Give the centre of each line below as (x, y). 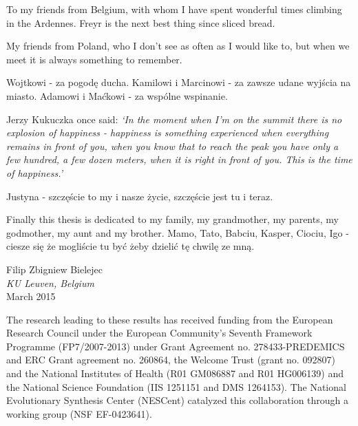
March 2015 (31, 296)
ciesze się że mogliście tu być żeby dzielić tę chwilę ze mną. (130, 246)
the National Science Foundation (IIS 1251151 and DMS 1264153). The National (176, 386)
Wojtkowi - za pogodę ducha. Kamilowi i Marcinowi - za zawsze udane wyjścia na (179, 82)
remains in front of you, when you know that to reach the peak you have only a (172, 146)
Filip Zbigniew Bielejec (54, 269)
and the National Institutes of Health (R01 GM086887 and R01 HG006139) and (175, 373)
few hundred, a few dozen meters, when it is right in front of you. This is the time (179, 159)
